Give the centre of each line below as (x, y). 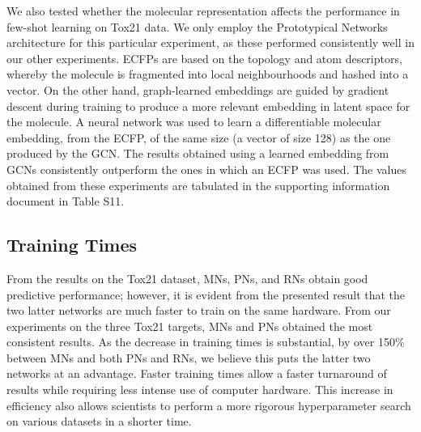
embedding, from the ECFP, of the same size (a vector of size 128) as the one (199, 137)
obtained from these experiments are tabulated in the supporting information (198, 185)
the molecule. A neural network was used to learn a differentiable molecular (194, 122)
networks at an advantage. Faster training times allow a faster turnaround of (197, 373)
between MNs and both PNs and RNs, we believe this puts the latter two (189, 357)
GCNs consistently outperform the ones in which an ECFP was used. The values (206, 169)
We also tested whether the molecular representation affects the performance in (203, 11)
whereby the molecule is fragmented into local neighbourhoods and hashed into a (208, 74)
